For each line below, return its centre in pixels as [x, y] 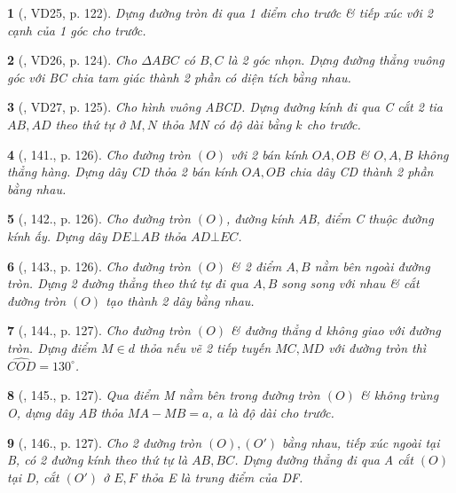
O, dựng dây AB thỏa [65, 412]
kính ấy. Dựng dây [57, 235]
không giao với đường [383, 330]
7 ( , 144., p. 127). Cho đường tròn [99, 330]
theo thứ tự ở [90, 124]
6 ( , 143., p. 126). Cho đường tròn [99, 266]
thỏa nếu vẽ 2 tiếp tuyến [205, 347]
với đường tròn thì [377, 347]
